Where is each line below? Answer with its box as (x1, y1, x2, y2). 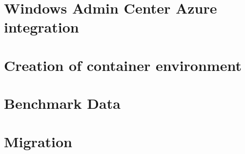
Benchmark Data (4, 93, 121, 113)
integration (4, 17, 79, 37)
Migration (4, 131, 72, 151)
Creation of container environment (4, 55, 242, 75)
